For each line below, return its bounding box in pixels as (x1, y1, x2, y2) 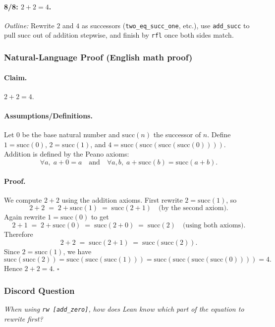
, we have (63, 246, 92, 256)
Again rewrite (4, 212, 46, 222)
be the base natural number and (22, 129, 120, 140)
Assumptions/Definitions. (4, 110, 93, 120)
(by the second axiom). (158, 205, 228, 212)
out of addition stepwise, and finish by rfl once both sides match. (33, 30, 234, 40)
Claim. (4, 72, 27, 82)
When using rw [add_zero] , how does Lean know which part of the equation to (4, 303, 244, 314)
